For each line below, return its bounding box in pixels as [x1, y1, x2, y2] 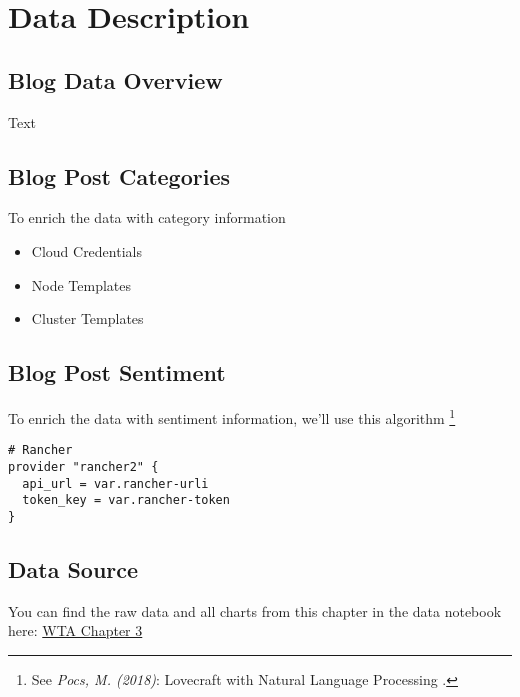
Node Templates [31, 274, 132, 295]
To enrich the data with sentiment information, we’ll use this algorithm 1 [8, 404, 456, 428]
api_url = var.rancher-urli [22, 476, 209, 491]
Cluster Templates [31, 308, 144, 329]
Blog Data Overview [8, 64, 223, 95]
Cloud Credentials [31, 240, 142, 261]
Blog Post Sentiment [8, 357, 226, 388]
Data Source [8, 553, 139, 584]
